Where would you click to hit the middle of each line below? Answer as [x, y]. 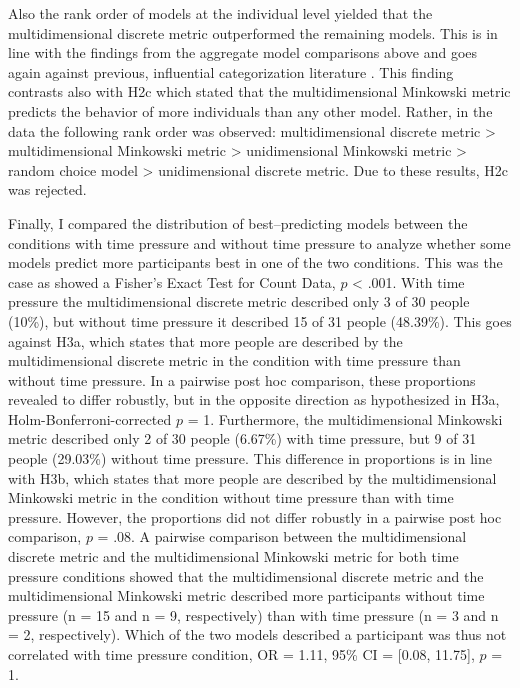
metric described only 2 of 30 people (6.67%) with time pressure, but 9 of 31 [242, 438]
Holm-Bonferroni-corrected [90, 418]
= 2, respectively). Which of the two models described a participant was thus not [257, 634]
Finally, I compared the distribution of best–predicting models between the [238, 222]
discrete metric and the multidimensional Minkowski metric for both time [233, 556]
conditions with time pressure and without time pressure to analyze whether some [259, 242]
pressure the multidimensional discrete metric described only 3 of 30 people [239, 301]
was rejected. [47, 189]
